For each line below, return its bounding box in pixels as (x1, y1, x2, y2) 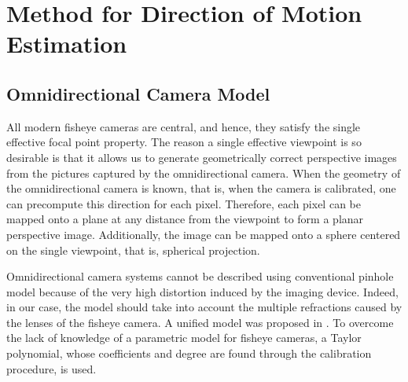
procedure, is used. (6, 360, 97, 376)
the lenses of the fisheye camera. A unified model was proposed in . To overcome (6, 314, 394, 330)
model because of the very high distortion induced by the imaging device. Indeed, (6, 283, 399, 299)
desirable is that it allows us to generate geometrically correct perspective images (6, 149, 397, 165)
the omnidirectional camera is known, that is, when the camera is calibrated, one (6, 180, 396, 197)
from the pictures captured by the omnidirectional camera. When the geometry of (6, 164, 401, 181)
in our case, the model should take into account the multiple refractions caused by (6, 299, 402, 315)
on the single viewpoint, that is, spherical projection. (6, 241, 260, 258)
